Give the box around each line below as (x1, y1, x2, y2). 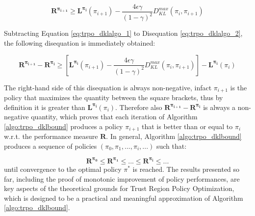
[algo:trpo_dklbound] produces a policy (4, 121, 123, 131)
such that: (156, 140, 187, 151)
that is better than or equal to (141, 121, 233, 131)
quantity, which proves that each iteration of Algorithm (31, 111, 198, 122)
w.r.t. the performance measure (4, 131, 98, 141)
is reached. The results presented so (132, 163, 240, 174)
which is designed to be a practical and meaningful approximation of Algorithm (4, 192, 243, 203)
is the (230, 82, 247, 92)
